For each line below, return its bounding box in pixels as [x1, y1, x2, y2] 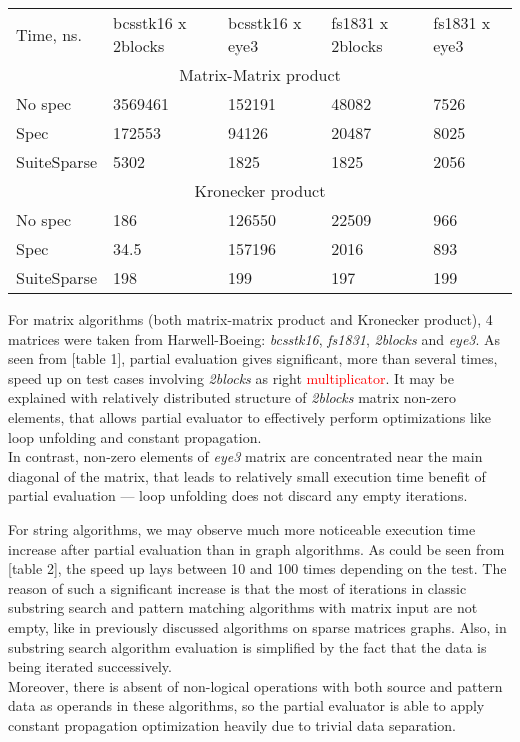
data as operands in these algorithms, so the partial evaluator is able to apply [8, 695, 485, 716]
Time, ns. [16, 22, 82, 46]
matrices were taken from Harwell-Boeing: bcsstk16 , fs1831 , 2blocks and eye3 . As [8, 328, 501, 349]
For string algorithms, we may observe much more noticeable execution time [8, 518, 476, 539]
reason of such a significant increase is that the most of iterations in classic [8, 577, 467, 598]
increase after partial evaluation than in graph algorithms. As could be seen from [8, 538, 505, 559]
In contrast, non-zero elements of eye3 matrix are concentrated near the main [8, 446, 483, 467]
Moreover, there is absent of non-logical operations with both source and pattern [8, 675, 503, 696]
